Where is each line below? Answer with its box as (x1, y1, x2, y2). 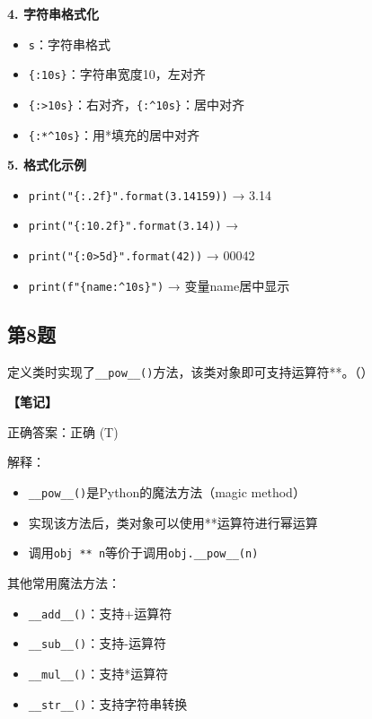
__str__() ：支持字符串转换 (28, 694, 188, 713)
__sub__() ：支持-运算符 (28, 634, 166, 653)
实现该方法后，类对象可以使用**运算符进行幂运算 (28, 513, 318, 531)
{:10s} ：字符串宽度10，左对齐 (28, 65, 206, 83)
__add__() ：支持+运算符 (28, 603, 173, 622)
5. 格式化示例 (7, 155, 86, 174)
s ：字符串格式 (28, 34, 111, 53)
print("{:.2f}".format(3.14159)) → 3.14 (28, 185, 271, 204)
